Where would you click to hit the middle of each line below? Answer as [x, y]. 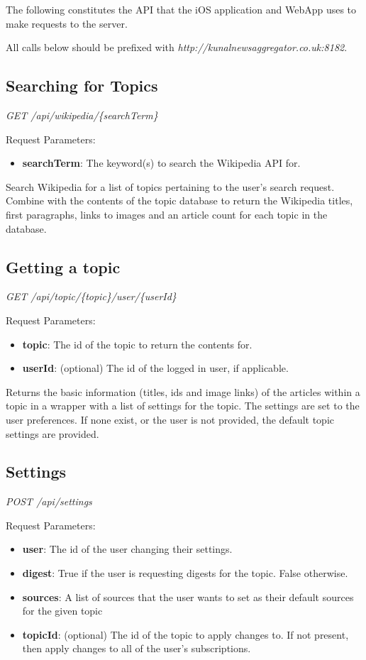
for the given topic [62, 611]
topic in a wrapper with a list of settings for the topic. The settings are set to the [183, 406]
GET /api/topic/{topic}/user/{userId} [91, 296]
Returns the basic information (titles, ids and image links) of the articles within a [183, 391]
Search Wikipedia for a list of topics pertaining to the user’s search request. [170, 186]
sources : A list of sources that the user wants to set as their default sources [188, 596]
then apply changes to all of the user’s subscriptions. [137, 648]
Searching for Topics [82, 86]
